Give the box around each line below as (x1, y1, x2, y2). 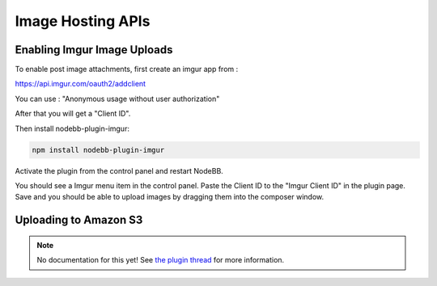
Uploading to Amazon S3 (15, 213, 143, 227)
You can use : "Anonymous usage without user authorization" (15, 94, 220, 103)
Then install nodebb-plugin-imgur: (15, 124, 129, 133)
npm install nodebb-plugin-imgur (32, 145, 165, 154)
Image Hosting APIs (15, 12, 151, 30)
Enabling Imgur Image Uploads (15, 43, 173, 57)
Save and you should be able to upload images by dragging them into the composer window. (15, 192, 324, 202)
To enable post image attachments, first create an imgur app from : (15, 65, 239, 74)
